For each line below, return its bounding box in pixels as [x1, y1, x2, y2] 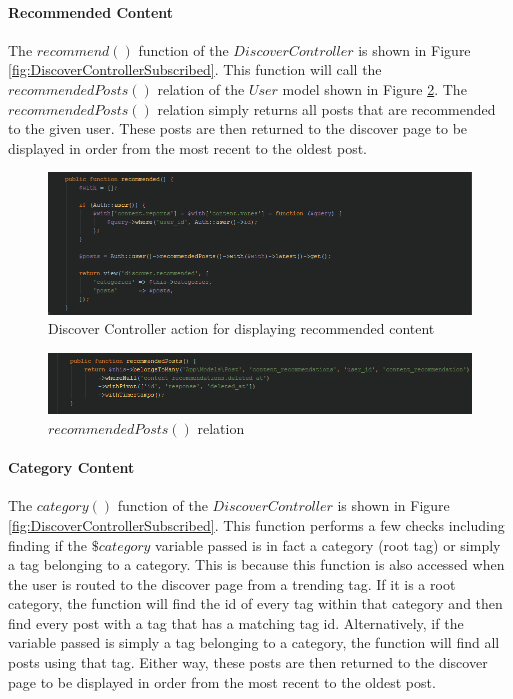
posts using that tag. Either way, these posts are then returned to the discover [8, 652, 488, 673]
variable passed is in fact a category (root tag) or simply [155, 534, 501, 555]
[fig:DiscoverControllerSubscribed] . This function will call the [8, 59, 382, 80]
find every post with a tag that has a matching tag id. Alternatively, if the [8, 612, 464, 633]
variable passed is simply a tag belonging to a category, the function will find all [8, 632, 500, 653]
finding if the [8, 534, 87, 555]
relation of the [157, 78, 245, 99]
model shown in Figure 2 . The [282, 78, 467, 99]
